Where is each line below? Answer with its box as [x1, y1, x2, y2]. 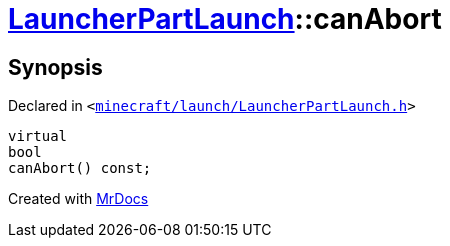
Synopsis [8, 54, 103, 80]
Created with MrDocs [8, 190, 149, 208]
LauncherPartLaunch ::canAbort [8, 2, 442, 36]
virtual [8, 128, 68, 145]
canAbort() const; [8, 160, 152, 177]
